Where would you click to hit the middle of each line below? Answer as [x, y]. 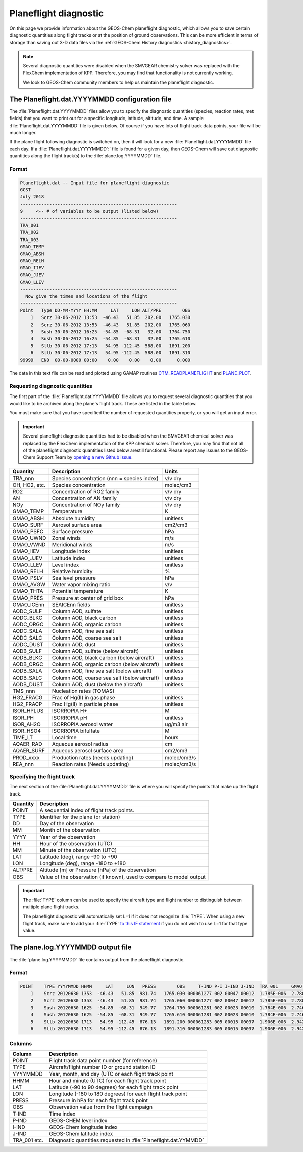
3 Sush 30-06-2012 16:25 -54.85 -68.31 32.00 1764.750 [111, 331]
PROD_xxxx [26, 757]
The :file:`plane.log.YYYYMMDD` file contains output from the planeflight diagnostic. [97, 960]
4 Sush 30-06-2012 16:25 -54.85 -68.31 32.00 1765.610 [111, 339]
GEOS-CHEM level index [78, 1120]
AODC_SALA [27, 631]
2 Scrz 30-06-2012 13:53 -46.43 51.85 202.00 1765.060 [111, 325]
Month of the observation [70, 830]
